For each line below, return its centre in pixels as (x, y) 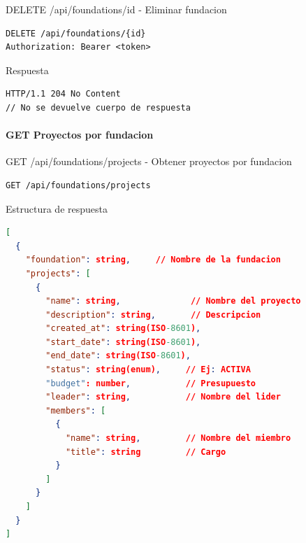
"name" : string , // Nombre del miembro (178, 438)
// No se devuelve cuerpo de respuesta (98, 107)
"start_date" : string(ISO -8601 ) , (123, 342)
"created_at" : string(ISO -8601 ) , (123, 329)
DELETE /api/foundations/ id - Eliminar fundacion (116, 9)
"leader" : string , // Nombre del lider (163, 397)
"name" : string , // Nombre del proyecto (173, 301)
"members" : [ (76, 410)
